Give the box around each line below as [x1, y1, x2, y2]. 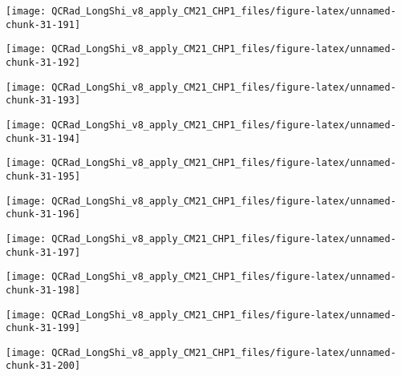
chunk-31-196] [6, 208, 81, 220]
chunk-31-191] [6, 18, 81, 30]
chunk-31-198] [6, 284, 81, 296]
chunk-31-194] [6, 132, 81, 144]
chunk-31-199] [6, 322, 81, 334]
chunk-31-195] [6, 170, 81, 182]
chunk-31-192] [6, 56, 81, 68]
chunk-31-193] [6, 95, 81, 107]
